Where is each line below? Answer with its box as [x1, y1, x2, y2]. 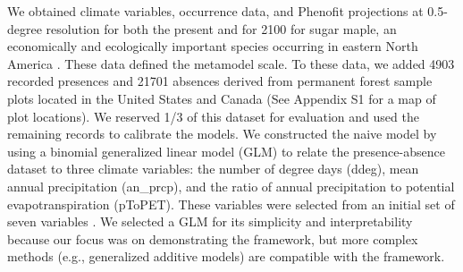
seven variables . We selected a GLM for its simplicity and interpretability [7, 212, 413, 231]
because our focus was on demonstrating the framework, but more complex [7, 229, 418, 248]
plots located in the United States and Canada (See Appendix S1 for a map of [7, 89, 436, 107]
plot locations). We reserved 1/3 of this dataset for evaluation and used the [7, 106, 419, 125]
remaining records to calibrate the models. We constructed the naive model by [7, 124, 437, 143]
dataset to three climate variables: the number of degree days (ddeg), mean [7, 159, 419, 178]
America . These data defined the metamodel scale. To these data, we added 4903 [7, 54, 455, 72]
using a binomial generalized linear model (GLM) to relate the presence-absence [7, 141, 445, 160]
